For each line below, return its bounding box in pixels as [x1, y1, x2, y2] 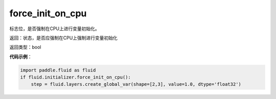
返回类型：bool [9, 44, 41, 51]
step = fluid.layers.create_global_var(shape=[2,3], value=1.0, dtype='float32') [31, 82, 241, 87]
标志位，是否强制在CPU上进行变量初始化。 [9, 26, 100, 32]
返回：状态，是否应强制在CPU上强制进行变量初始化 [9, 35, 118, 41]
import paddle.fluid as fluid [20, 67, 96, 73]
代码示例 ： [9, 54, 32, 60]
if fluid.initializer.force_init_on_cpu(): [20, 75, 131, 80]
